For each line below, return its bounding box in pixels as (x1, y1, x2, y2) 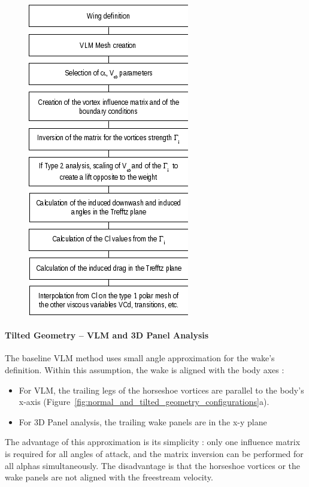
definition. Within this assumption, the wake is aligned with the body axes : (5, 363, 284, 376)
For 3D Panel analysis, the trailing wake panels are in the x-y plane (19, 415, 267, 428)
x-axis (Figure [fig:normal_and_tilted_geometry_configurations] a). (19, 395, 269, 408)
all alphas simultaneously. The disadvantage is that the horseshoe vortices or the (5, 459, 301, 471)
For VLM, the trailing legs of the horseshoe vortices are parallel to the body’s (19, 383, 304, 396)
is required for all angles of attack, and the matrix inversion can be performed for (5, 447, 304, 459)
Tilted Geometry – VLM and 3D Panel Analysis (5, 329, 209, 341)
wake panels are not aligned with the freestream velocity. (5, 471, 213, 483)
